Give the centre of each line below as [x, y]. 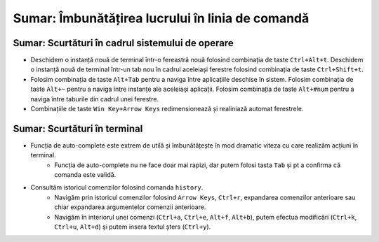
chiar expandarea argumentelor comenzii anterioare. [130, 207]
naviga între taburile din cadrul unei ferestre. [95, 99]
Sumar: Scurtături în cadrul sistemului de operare [124, 43]
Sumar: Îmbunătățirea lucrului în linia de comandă [161, 18]
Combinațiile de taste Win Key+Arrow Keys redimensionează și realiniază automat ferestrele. [167, 109]
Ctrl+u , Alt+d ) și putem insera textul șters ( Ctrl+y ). [133, 227]
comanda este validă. [85, 175]
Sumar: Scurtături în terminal [78, 128]
